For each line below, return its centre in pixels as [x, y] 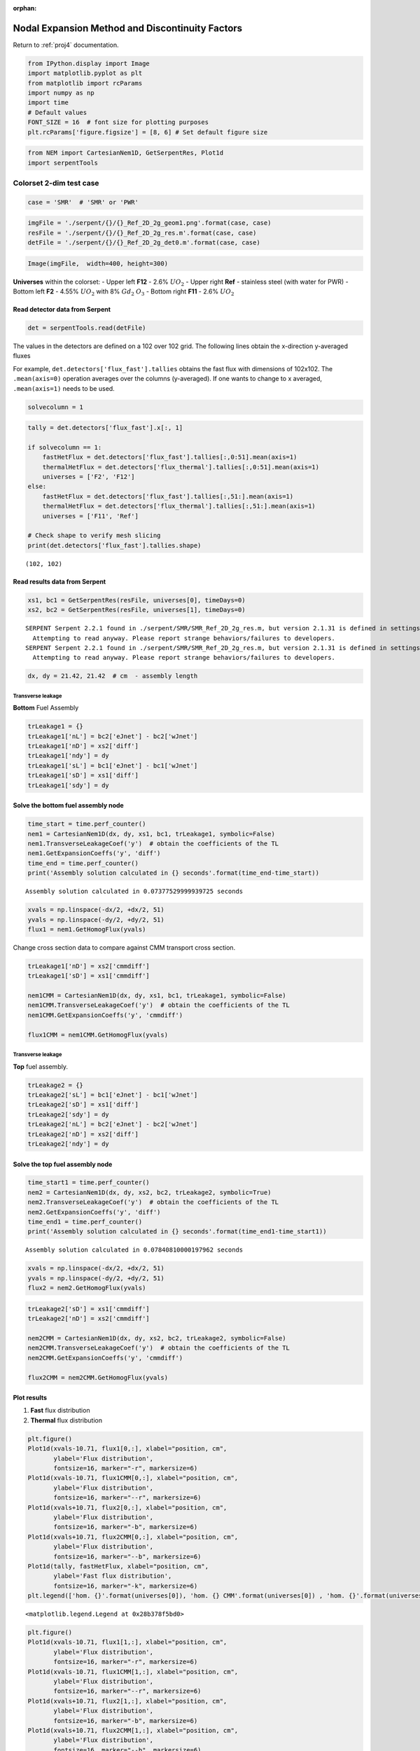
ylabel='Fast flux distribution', [113, 1576]
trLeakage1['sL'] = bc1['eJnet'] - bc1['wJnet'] [113, 766]
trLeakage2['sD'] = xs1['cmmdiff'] [89, 1309]
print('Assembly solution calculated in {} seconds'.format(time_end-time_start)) [174, 873]
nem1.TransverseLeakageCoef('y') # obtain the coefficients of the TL [153, 843]
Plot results [30, 1398]
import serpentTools [63, 162]
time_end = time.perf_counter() [83, 863]
